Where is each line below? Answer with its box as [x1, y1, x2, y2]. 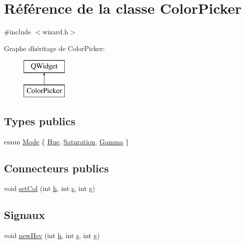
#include [4, 27, 31, 37]
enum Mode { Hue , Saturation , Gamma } [4, 136, 129, 146]
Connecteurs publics [4, 160, 109, 175]
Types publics [4, 113, 76, 128]
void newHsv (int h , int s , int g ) [4, 230, 100, 241]
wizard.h [42, 27, 68, 37]
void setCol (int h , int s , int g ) [4, 183, 95, 193]
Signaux [4, 207, 45, 222]
